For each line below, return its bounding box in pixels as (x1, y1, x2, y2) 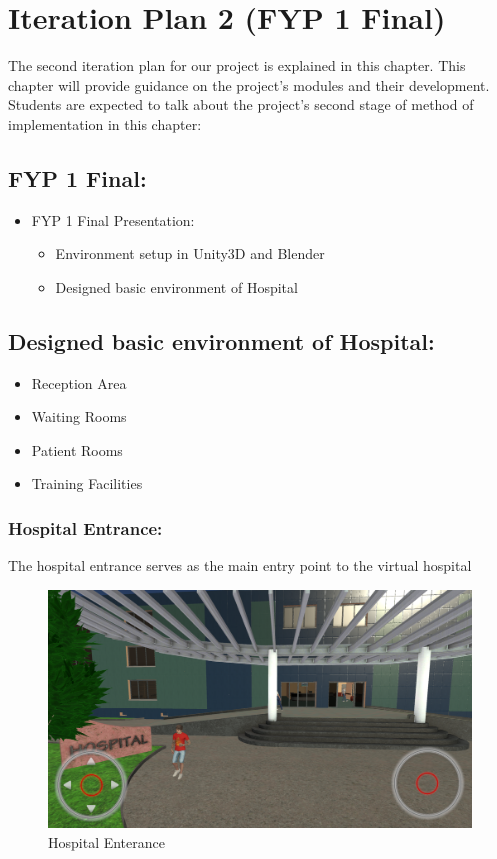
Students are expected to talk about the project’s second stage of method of (8, 94, 474, 115)
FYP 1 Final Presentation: (31, 209, 195, 230)
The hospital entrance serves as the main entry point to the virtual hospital (8, 555, 472, 576)
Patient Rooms (31, 439, 123, 460)
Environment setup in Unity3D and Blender (55, 243, 325, 264)
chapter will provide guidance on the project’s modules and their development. (8, 74, 490, 95)
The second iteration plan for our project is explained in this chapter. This (8, 55, 466, 76)
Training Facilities (31, 473, 143, 494)
